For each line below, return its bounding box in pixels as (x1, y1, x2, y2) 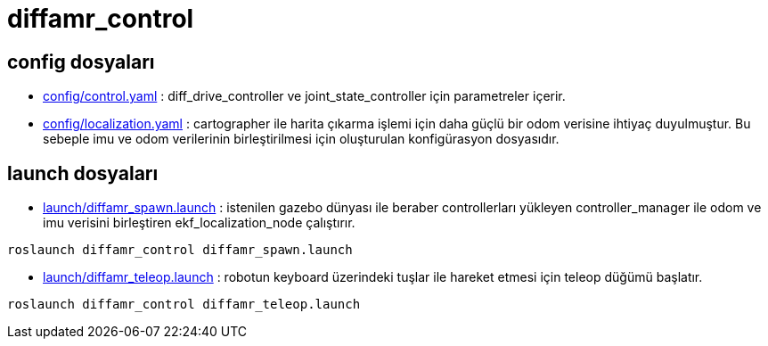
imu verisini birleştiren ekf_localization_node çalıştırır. (43, 215, 355, 231)
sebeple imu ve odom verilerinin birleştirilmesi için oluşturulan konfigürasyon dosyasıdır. (43, 131, 560, 147)
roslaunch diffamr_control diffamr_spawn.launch (7, 243, 353, 258)
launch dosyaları (7, 161, 159, 185)
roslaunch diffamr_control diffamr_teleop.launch (7, 297, 361, 312)
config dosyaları (7, 50, 155, 73)
